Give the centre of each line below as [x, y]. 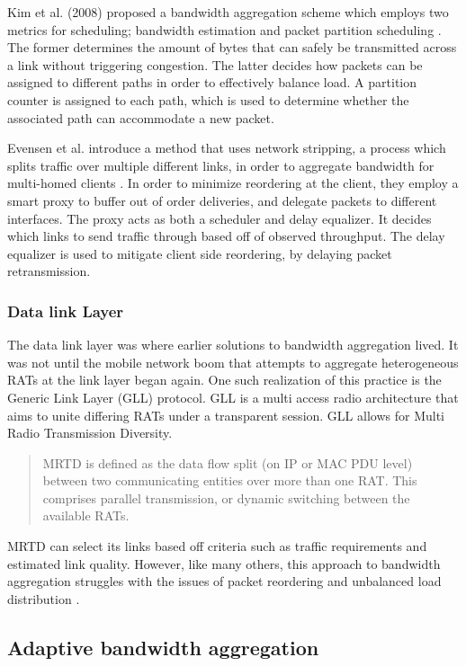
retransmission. [49, 271]
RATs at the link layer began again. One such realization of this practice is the [224, 380]
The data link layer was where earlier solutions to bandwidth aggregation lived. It [233, 345]
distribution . [44, 598]
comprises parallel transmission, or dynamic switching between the [226, 497]
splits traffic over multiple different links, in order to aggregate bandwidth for [221, 165]
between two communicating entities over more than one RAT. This [230, 480]
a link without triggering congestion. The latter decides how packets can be [215, 64]
